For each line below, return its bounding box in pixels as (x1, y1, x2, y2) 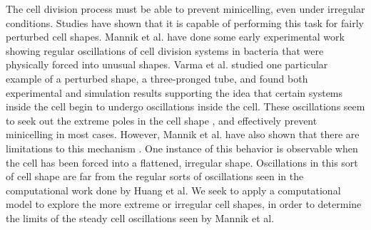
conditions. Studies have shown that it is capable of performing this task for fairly (6, 15, 364, 30)
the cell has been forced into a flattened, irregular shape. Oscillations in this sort (6, 155, 358, 169)
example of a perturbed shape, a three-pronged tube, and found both (6, 70, 308, 85)
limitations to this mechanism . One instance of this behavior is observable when (6, 140, 358, 155)
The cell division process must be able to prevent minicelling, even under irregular (6, 1, 365, 16)
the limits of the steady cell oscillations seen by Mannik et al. (6, 210, 275, 225)
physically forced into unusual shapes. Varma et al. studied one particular (6, 57, 328, 72)
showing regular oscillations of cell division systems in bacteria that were (6, 43, 324, 58)
